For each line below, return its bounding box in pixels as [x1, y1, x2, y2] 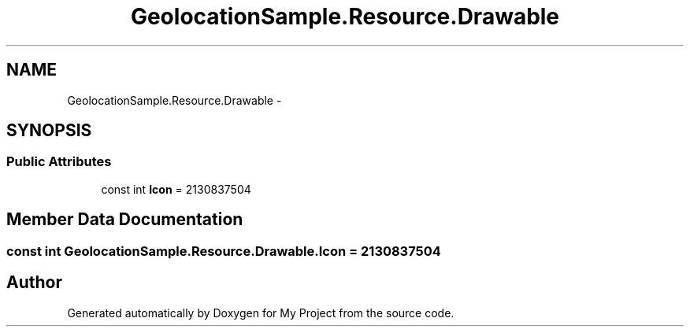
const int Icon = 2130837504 [101, 182, 251, 196]
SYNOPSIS [6, 120, 92, 141]
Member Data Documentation [6, 209, 243, 230]
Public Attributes [6, 154, 112, 170]
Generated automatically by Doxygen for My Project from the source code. [67, 305, 454, 320]
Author [6, 272, 62, 293]
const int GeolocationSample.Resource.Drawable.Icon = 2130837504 [6, 242, 441, 259]
